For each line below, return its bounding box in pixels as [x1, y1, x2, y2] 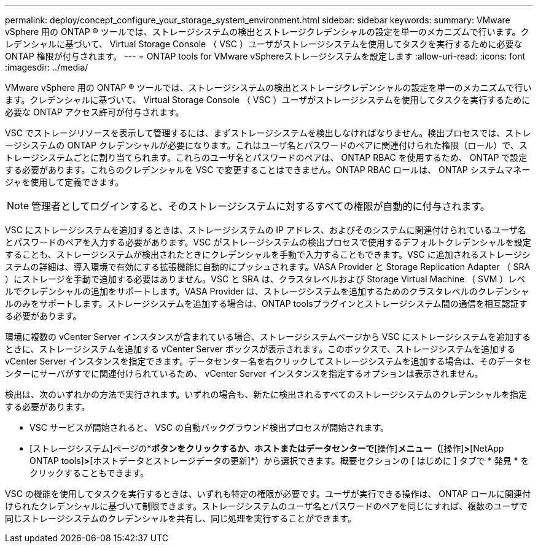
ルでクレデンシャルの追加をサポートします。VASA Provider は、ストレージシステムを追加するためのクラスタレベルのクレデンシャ [5, 286, 529, 296]
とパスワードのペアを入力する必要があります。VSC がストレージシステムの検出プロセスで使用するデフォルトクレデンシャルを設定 [5, 237, 531, 247]
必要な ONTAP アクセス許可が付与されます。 [5, 107, 184, 117]
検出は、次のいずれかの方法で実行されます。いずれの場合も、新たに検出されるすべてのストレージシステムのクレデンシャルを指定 [5, 389, 527, 399]
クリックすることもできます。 [29, 468, 149, 478]
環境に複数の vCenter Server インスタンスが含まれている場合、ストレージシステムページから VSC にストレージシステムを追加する [5, 331, 531, 342]
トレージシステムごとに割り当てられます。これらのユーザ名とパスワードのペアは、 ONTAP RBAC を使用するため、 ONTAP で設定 [5, 152, 528, 163]
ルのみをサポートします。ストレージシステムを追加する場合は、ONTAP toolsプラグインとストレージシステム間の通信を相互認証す [5, 298, 528, 309]
